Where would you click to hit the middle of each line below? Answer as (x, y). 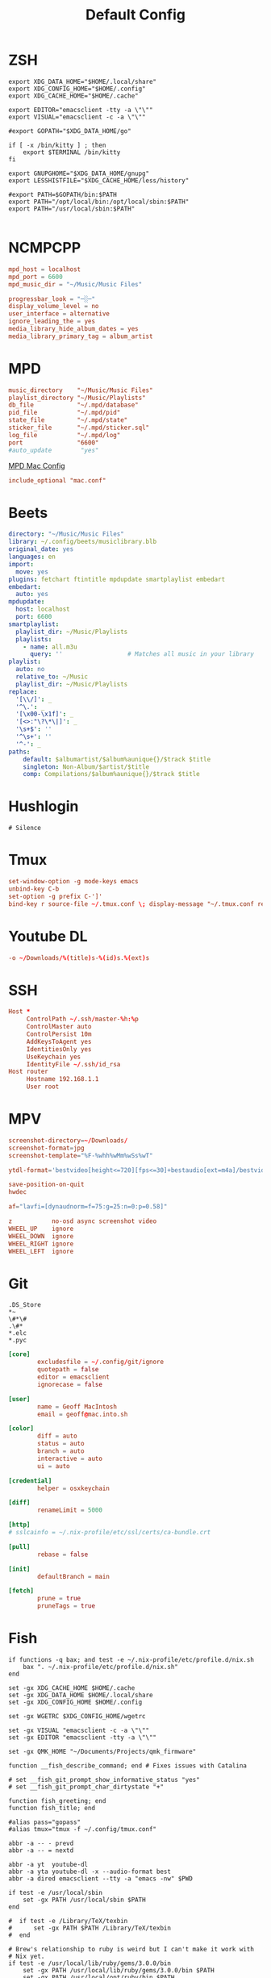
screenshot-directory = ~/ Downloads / (68, 1140)
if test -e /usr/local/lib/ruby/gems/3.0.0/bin (90, 1963)
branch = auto (61, 1451)
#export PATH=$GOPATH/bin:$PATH (63, 194)
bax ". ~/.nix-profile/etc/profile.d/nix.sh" (101, 1667)
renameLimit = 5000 (70, 1510)
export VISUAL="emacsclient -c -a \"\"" (77, 117)
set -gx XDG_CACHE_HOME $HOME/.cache (72, 1688)
